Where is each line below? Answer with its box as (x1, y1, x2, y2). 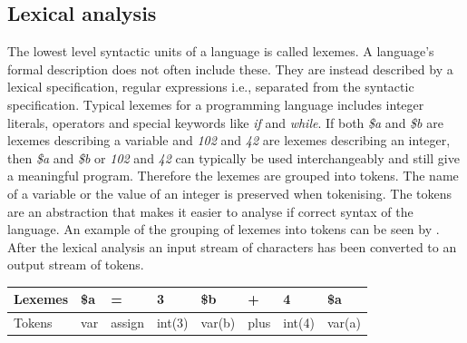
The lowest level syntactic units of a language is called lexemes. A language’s (7, 42, 434, 61)
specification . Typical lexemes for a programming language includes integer (7, 94, 424, 113)
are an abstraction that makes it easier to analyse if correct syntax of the (7, 201, 413, 220)
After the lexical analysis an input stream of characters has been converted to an (7, 237, 457, 256)
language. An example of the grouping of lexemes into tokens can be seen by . (7, 220, 440, 239)
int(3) (156, 313, 189, 332)
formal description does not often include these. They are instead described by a (7, 59, 453, 78)
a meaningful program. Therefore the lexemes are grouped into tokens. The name (7, 166, 459, 185)
